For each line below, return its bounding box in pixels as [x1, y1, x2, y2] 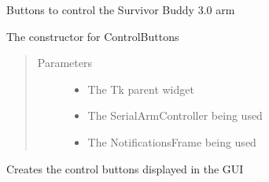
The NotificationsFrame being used [87, 133, 256, 150]
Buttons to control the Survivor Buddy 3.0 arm [6, 2, 235, 17]
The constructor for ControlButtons [6, 28, 179, 44]
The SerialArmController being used [87, 107, 263, 124]
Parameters [37, 54, 92, 71]
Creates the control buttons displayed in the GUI [6, 160, 244, 176]
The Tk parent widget [87, 80, 194, 97]
